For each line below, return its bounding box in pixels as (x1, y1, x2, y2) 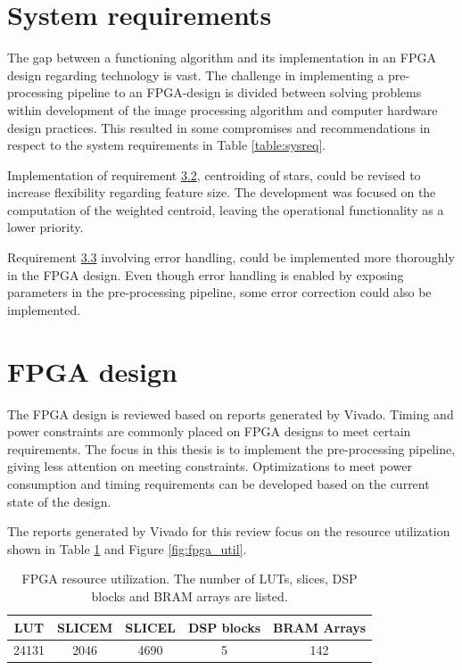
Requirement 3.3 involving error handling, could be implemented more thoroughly (7, 248, 455, 267)
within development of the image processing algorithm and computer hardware (7, 100, 438, 119)
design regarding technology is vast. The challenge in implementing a (7, 65, 384, 84)
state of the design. (7, 492, 111, 510)
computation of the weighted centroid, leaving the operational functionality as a (7, 200, 444, 219)
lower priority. (7, 218, 84, 236)
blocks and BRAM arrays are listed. (91, 586, 288, 605)
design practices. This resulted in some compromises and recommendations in (7, 118, 431, 136)
